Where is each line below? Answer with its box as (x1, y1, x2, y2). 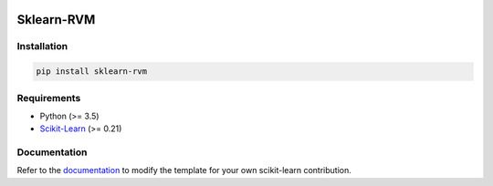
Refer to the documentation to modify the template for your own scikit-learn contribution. (16, 165, 351, 176)
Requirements (16, 91, 81, 104)
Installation (16, 40, 68, 53)
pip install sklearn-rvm (36, 67, 148, 77)
